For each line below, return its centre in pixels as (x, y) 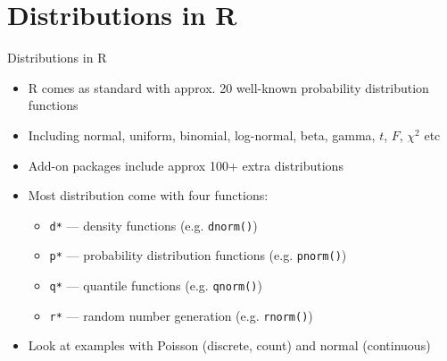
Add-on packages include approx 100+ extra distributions (186, 165)
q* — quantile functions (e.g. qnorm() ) (156, 285)
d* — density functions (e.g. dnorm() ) (153, 225)
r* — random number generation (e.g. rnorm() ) (181, 315)
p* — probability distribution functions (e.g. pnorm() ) (198, 255)
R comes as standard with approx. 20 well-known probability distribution (228, 87)
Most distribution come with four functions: (148, 195)
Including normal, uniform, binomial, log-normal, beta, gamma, (202, 134)
